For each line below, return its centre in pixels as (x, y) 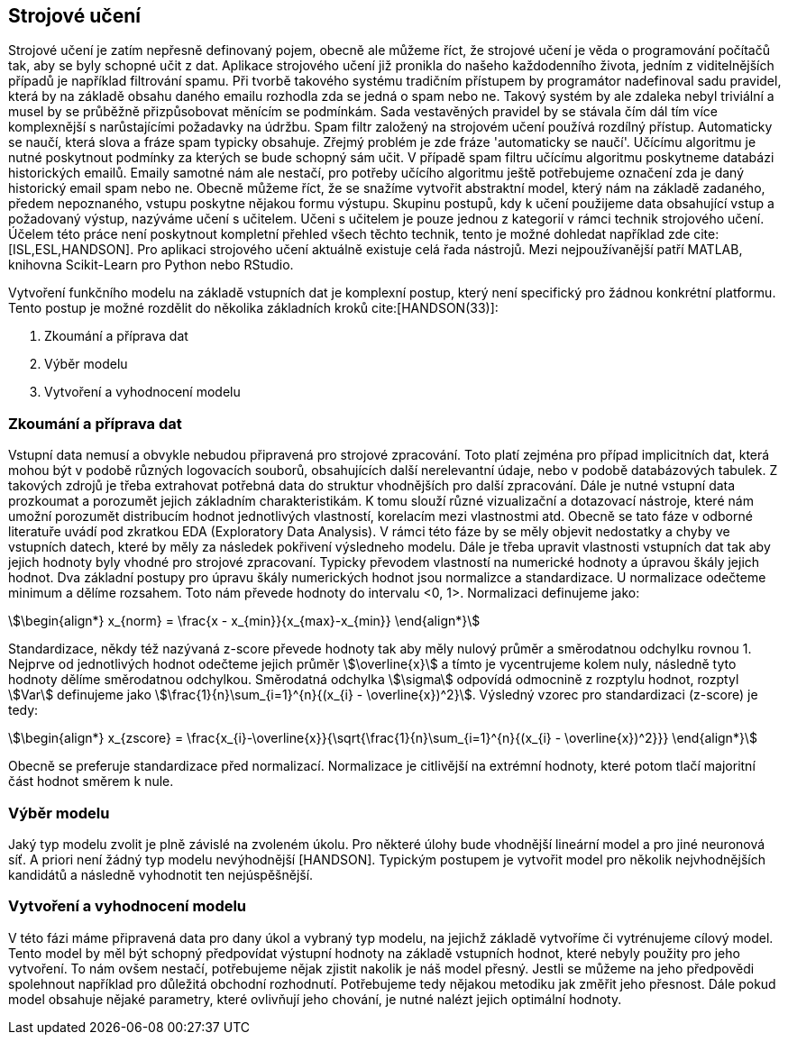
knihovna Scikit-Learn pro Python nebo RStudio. (151, 265)
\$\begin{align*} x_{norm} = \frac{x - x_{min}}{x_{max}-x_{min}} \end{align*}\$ (244, 621)
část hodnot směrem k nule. (91, 781)
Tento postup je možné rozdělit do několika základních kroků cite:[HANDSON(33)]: (253, 308)
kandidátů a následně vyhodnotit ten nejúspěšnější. (161, 874)
